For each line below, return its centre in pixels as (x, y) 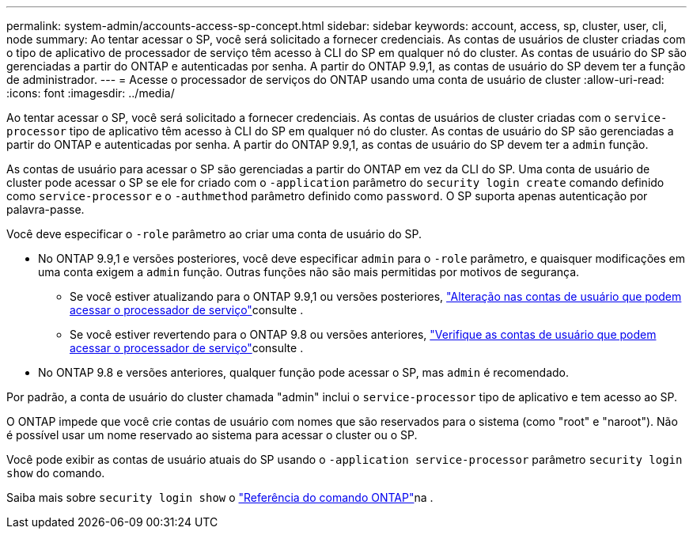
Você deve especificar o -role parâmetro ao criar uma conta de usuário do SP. (214, 234)
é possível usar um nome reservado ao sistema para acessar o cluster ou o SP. (212, 435)
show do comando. (56, 473)
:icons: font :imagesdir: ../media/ (91, 93)
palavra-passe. (45, 209)
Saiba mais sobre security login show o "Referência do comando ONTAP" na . (220, 497)
